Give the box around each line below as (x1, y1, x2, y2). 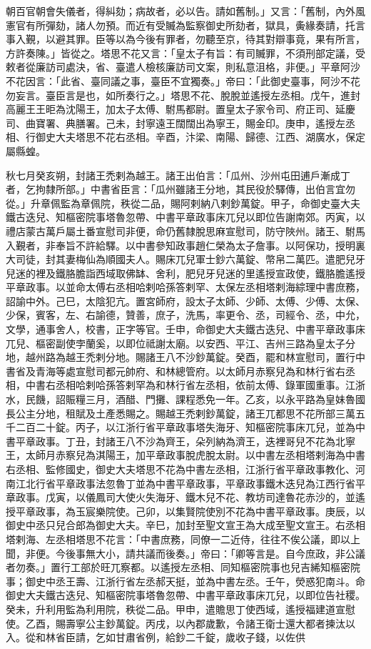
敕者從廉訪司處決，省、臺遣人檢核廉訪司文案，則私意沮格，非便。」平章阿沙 (6, 59, 360, 74)
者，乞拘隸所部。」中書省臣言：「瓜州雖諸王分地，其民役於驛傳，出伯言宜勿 (6, 182, 355, 197)
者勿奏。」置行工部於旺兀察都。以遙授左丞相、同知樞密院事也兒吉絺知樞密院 (6, 560, 360, 575)
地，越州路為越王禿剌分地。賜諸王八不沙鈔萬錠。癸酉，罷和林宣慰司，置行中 (6, 350, 365, 365)
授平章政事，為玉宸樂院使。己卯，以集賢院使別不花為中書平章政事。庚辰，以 (6, 503, 365, 518)
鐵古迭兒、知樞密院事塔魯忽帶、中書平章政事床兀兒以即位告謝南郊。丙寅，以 (6, 209, 365, 224)
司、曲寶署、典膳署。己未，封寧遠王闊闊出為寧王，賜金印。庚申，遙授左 (6, 115, 345, 130)
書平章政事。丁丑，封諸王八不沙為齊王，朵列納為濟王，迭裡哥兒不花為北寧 (6, 433, 355, 448)
